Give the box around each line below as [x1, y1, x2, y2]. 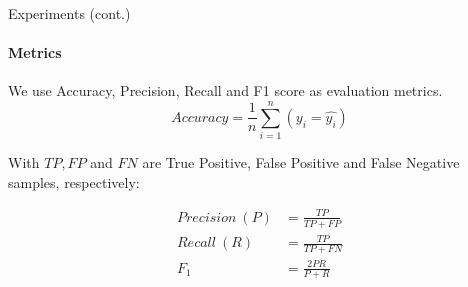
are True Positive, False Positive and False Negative [142, 152, 460, 173]
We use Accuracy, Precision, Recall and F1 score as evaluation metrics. [8, 80, 443, 101]
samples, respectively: [8, 171, 140, 192]
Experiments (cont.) [8, 3, 131, 23]
